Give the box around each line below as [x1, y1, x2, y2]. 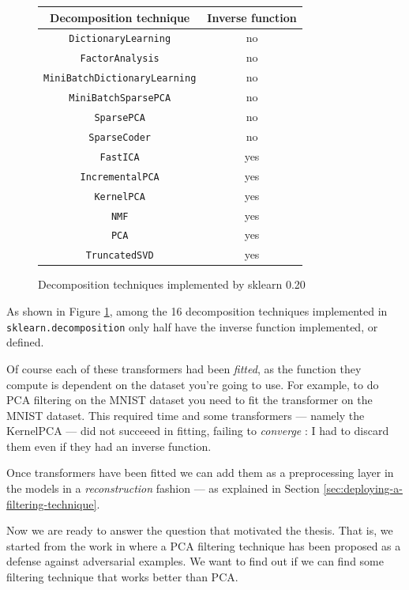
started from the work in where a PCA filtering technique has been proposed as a [6, 537, 401, 554]
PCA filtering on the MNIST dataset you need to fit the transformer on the [6, 391, 373, 408]
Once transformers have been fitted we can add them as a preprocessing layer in [6, 464, 394, 481]
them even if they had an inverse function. [6, 437, 212, 454]
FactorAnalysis [80, 53, 159, 65]
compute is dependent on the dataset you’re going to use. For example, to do [6, 376, 379, 392]
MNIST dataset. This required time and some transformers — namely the [6, 407, 365, 423]
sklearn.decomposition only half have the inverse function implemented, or [6, 318, 378, 335]
